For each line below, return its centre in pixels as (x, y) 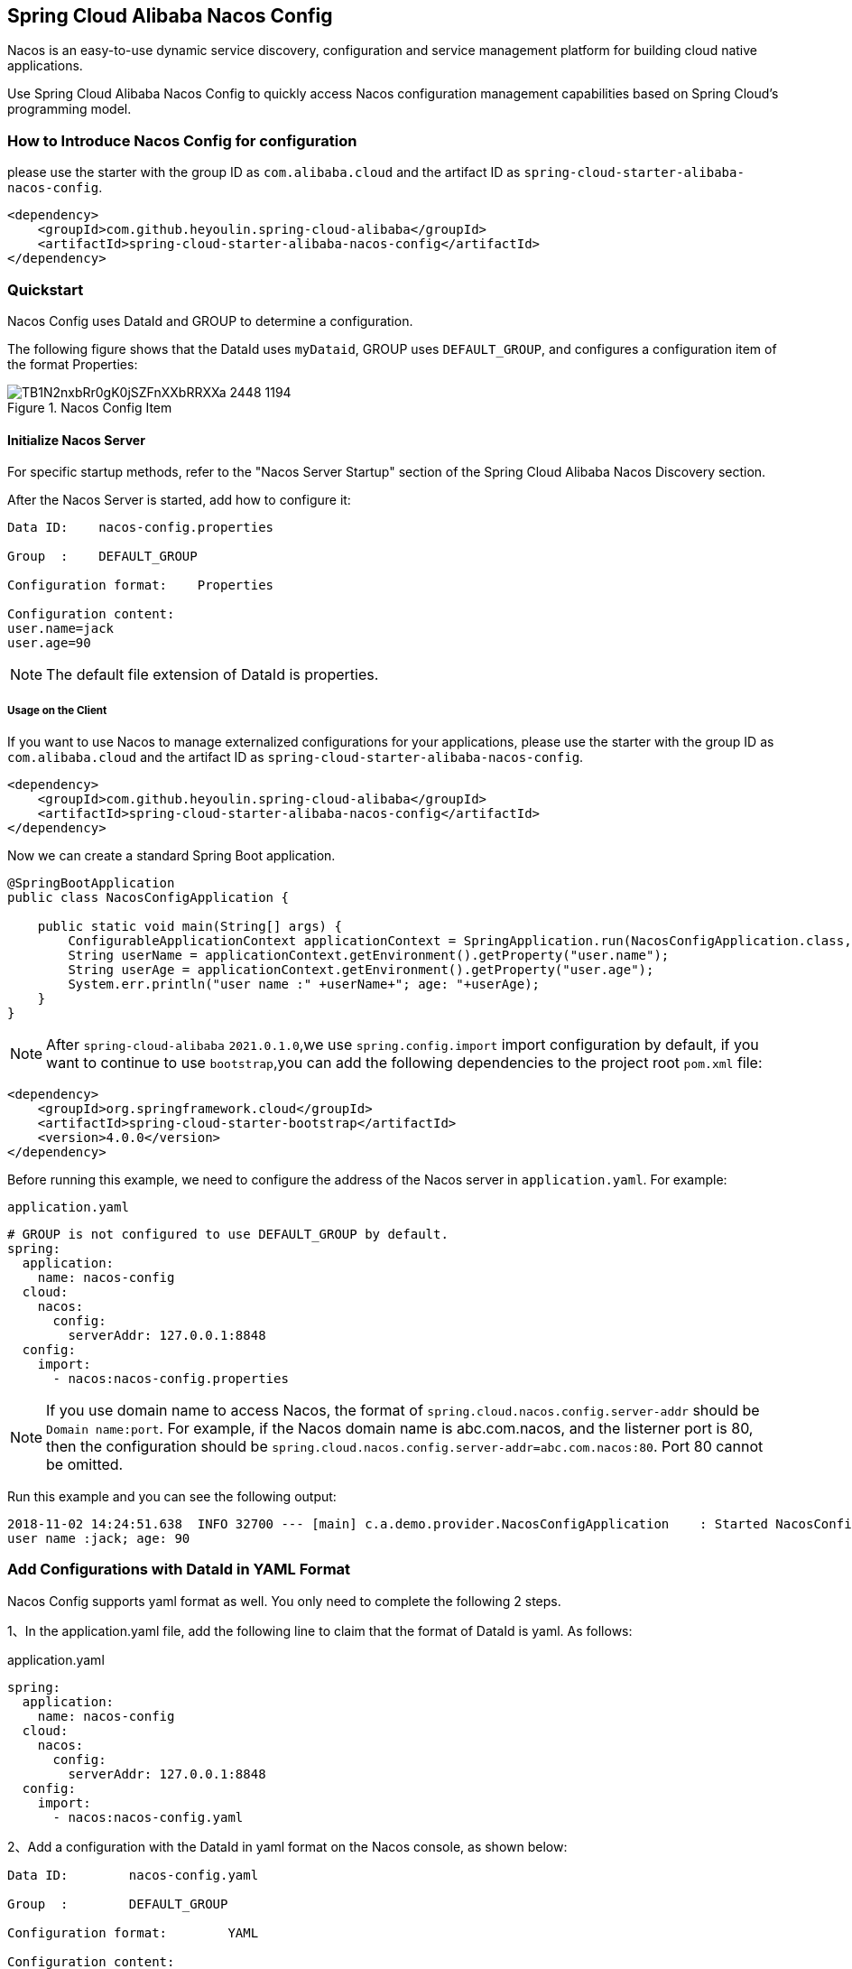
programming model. (69, 109)
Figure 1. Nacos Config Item (90, 407)
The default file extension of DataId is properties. (213, 675)
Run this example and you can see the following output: (172, 1496)
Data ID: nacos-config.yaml (133, 1875)
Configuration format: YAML (133, 1932)
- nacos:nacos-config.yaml (148, 1817)
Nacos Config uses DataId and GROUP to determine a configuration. (210, 320)
